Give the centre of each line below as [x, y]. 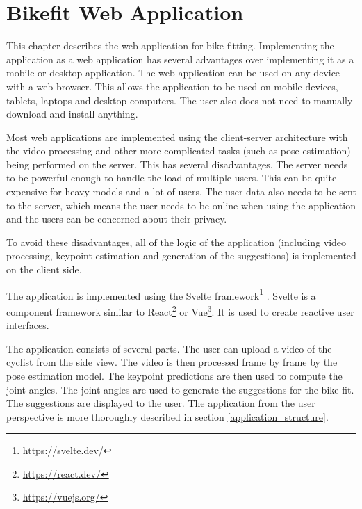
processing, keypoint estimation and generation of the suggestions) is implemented [181, 256]
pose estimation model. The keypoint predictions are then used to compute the [174, 375]
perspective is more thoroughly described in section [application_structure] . [167, 416]
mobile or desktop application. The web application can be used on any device [173, 73]
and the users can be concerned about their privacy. [117, 219]
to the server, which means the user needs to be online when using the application [181, 205]
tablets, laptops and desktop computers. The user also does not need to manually [180, 100]
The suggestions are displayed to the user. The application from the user [161, 403]
